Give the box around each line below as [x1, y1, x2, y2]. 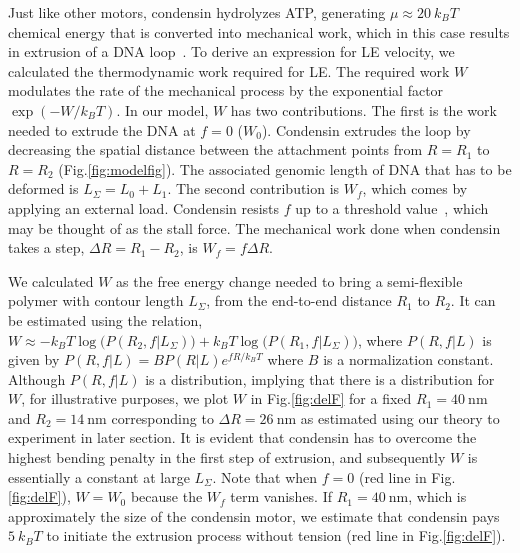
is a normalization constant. [323, 349, 494, 370]
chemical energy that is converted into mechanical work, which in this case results [8, 21, 510, 42]
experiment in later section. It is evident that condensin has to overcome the [8, 427, 477, 448]
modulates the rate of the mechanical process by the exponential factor [8, 80, 444, 101]
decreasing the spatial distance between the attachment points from [8, 139, 423, 160]
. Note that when [212, 466, 318, 487]
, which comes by [362, 178, 468, 199]
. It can [450, 290, 496, 311]
